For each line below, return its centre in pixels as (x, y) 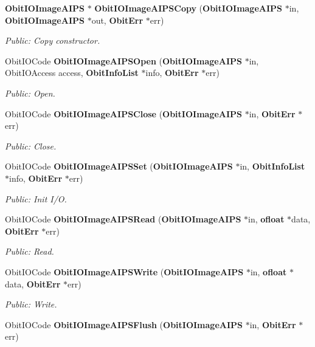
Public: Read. (29, 251)
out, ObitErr (117, 20)
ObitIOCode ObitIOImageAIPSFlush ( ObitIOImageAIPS (124, 324)
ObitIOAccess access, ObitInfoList (72, 73)
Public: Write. (31, 304)
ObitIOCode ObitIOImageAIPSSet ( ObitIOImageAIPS (119, 166)
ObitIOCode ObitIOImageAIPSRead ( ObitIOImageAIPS (123, 219)
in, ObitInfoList (272, 166)
